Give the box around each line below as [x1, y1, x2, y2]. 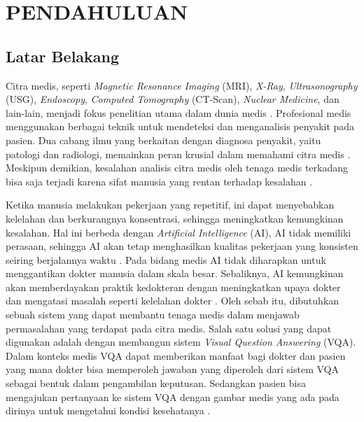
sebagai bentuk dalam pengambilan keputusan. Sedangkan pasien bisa [6, 376, 306, 391]
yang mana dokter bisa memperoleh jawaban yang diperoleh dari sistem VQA [6, 362, 339, 377]
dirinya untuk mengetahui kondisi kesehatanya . [6, 403, 211, 418]
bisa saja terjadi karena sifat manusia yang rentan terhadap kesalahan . [6, 174, 313, 188]
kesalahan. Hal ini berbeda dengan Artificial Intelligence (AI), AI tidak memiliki [6, 225, 351, 239]
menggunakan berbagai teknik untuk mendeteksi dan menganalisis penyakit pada [6, 119, 355, 134]
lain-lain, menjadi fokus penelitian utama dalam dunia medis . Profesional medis [6, 105, 351, 120]
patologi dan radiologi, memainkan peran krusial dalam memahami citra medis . [6, 146, 351, 161]
